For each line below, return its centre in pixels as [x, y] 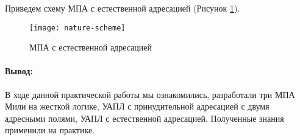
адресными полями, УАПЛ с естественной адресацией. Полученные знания [145, 118]
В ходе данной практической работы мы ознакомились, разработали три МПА [150, 94]
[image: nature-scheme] [77, 28]
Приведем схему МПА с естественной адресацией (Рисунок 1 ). [123, 8]
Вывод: [19, 71]
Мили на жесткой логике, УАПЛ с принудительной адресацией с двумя [137, 106]
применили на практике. [50, 130]
